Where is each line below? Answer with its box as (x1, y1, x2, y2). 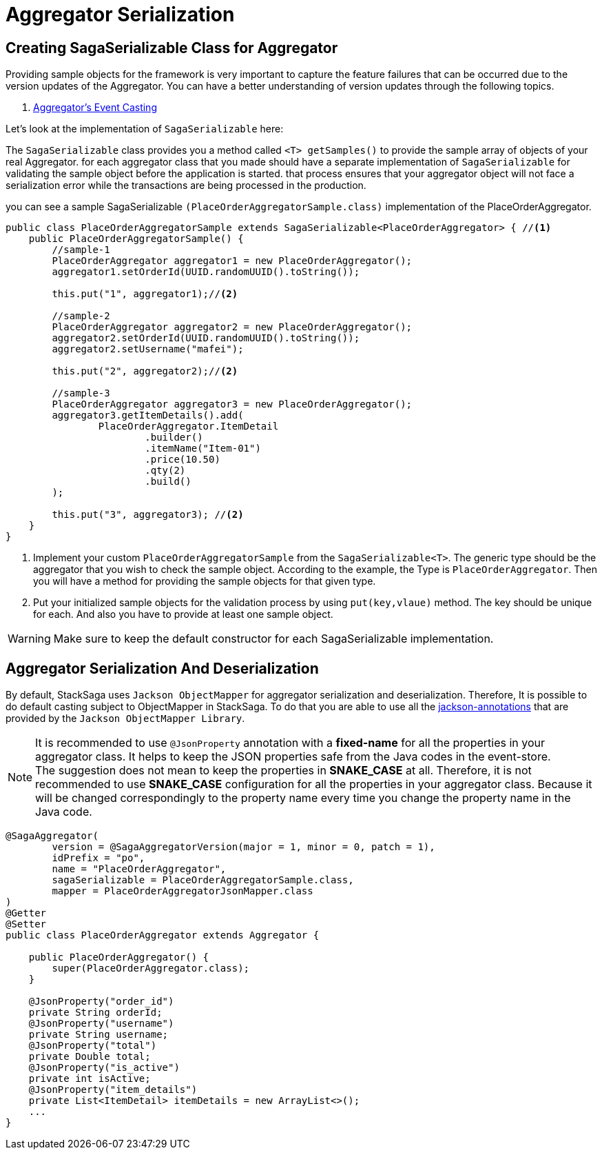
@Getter (6, 907, 47, 919)
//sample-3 (52, 388, 110, 399)
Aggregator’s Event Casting (33, 101, 157, 114)
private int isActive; (28, 1073, 151, 1085)
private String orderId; (28, 1007, 163, 1018)
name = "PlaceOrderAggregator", (52, 863, 227, 875)
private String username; (28, 1029, 169, 1041)
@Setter (6, 918, 47, 930)
